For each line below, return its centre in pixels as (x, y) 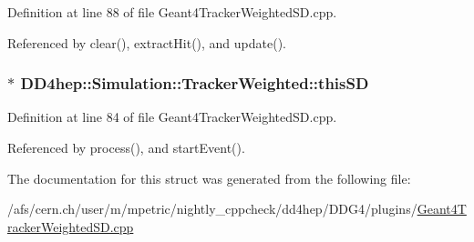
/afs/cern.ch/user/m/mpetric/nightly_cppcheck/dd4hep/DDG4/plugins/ (212, 209)
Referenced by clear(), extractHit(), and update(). (147, 42)
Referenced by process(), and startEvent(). (126, 147)
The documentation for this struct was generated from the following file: (209, 178)
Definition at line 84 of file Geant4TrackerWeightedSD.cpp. (172, 117)
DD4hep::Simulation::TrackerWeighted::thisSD (195, 83)
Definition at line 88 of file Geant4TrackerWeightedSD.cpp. (172, 12)
